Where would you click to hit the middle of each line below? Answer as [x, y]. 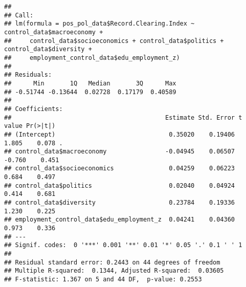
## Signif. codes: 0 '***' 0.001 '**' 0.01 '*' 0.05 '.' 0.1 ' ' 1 [123, 245]
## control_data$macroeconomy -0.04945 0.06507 [120, 152]
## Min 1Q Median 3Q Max [90, 83]
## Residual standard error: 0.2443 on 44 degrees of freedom [112, 262]
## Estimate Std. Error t [123, 117]
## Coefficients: [33, 109]
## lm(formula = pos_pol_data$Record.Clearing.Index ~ [99, 24]
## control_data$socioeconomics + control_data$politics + [114, 41]
